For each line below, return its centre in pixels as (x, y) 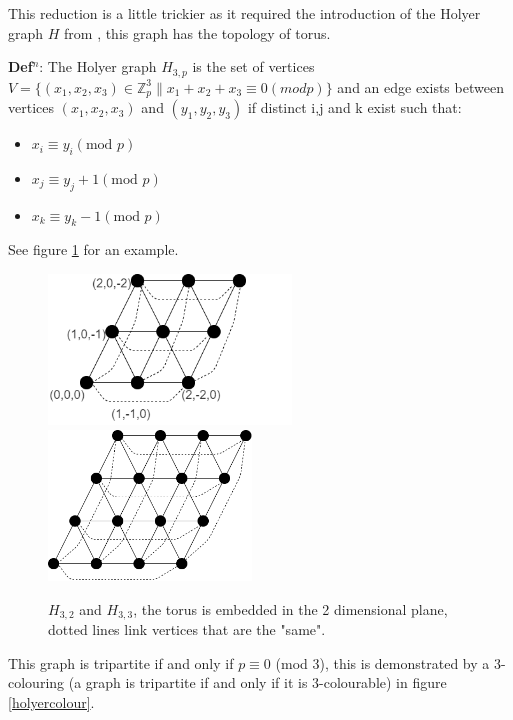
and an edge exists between (420, 86)
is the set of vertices (253, 66)
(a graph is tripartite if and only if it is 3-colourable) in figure (257, 682)
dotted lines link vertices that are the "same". (187, 629)
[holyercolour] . (51, 701)
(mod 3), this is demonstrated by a (382, 662)
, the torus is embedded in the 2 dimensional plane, (290, 608)
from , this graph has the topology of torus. (197, 32)
